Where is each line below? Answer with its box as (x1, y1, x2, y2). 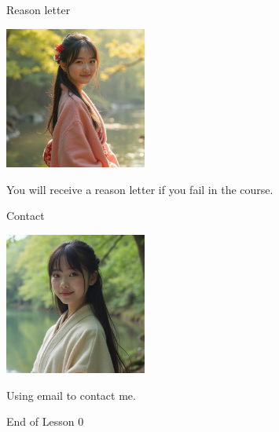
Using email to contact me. (6, 386, 136, 403)
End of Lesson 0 (6, 413, 84, 430)
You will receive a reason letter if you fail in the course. (6, 181, 273, 197)
